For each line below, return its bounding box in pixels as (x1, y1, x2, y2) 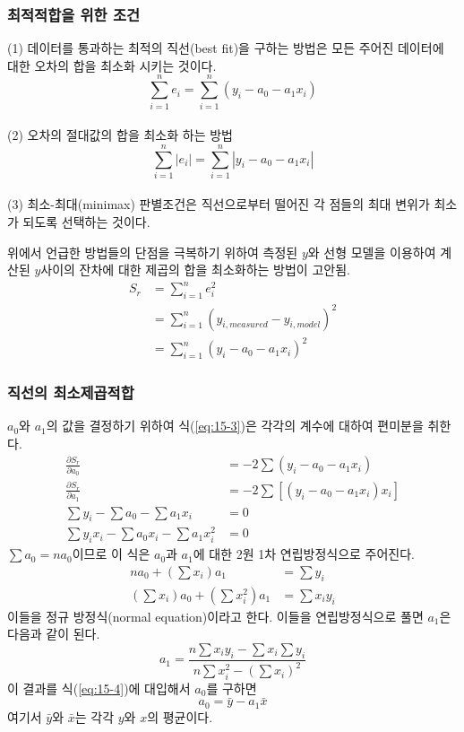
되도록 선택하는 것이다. (22, 213, 150, 231)
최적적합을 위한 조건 (7, 3, 140, 25)
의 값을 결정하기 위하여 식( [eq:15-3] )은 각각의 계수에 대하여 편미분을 (46, 416, 424, 435)
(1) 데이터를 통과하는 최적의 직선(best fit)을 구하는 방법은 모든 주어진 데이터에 (7, 39, 444, 57)
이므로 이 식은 (72, 545, 150, 563)
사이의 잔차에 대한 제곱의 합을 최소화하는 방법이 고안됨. (40, 260, 350, 279)
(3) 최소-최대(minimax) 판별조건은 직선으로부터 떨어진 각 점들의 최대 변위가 (7, 195, 430, 213)
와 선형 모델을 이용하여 (307, 242, 436, 261)
